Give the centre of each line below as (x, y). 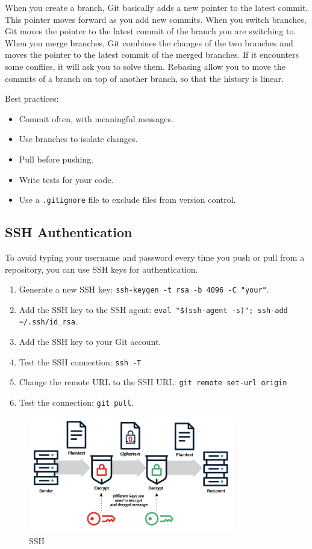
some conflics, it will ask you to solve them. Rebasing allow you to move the (145, 66)
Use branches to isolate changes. (78, 139)
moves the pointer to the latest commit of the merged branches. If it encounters (152, 54)
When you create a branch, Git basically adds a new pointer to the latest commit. (157, 7)
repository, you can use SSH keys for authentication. (101, 269)
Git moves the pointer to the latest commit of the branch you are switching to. (151, 31)
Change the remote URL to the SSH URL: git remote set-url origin (153, 382)
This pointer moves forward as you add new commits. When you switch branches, (156, 19)
